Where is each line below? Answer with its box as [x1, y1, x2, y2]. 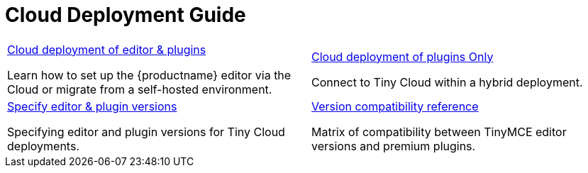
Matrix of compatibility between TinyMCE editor [311, 124, 567, 139]
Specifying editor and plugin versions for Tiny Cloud [7, 124, 285, 139]
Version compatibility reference [311, 99, 479, 113]
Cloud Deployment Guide [5, 3, 246, 27]
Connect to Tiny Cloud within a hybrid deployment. [311, 74, 583, 89]
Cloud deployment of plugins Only [311, 49, 494, 64]
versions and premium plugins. [311, 138, 476, 153]
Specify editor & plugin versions [7, 99, 177, 113]
